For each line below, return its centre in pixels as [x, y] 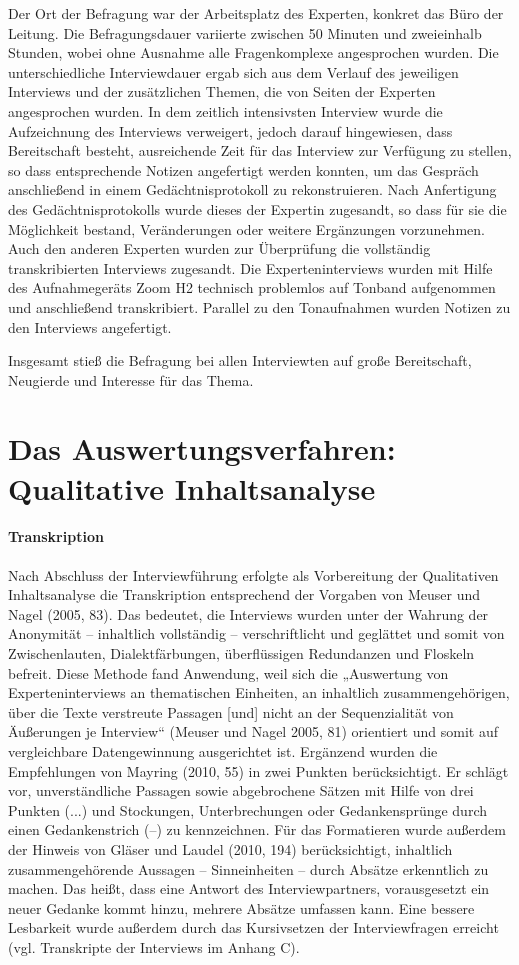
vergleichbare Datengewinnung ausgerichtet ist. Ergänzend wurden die [223, 750]
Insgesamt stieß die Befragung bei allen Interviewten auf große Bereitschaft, [240, 360]
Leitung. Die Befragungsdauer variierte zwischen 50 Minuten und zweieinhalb [245, 32]
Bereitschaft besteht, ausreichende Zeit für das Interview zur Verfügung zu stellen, [260, 150]
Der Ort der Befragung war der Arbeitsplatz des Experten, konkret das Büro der [256, 13]
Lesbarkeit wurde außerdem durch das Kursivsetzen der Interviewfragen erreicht [253, 927]
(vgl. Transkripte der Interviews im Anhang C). [154, 946]
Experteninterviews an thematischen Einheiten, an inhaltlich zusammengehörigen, [259, 692]
